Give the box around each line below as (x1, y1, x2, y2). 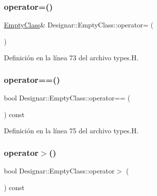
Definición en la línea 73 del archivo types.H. (4, 52, 139, 63)
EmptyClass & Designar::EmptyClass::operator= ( (4, 20, 154, 30)
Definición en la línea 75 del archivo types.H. (4, 125, 139, 136)
